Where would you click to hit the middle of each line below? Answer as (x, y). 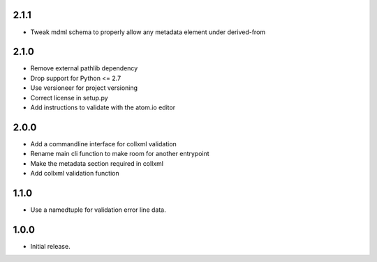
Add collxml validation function (75, 174)
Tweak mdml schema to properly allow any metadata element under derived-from (148, 32)
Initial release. (50, 246)
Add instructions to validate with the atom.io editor (103, 107)
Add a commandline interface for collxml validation (104, 144)
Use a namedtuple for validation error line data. (98, 210)
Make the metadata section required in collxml (97, 163)
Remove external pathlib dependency (84, 68)
